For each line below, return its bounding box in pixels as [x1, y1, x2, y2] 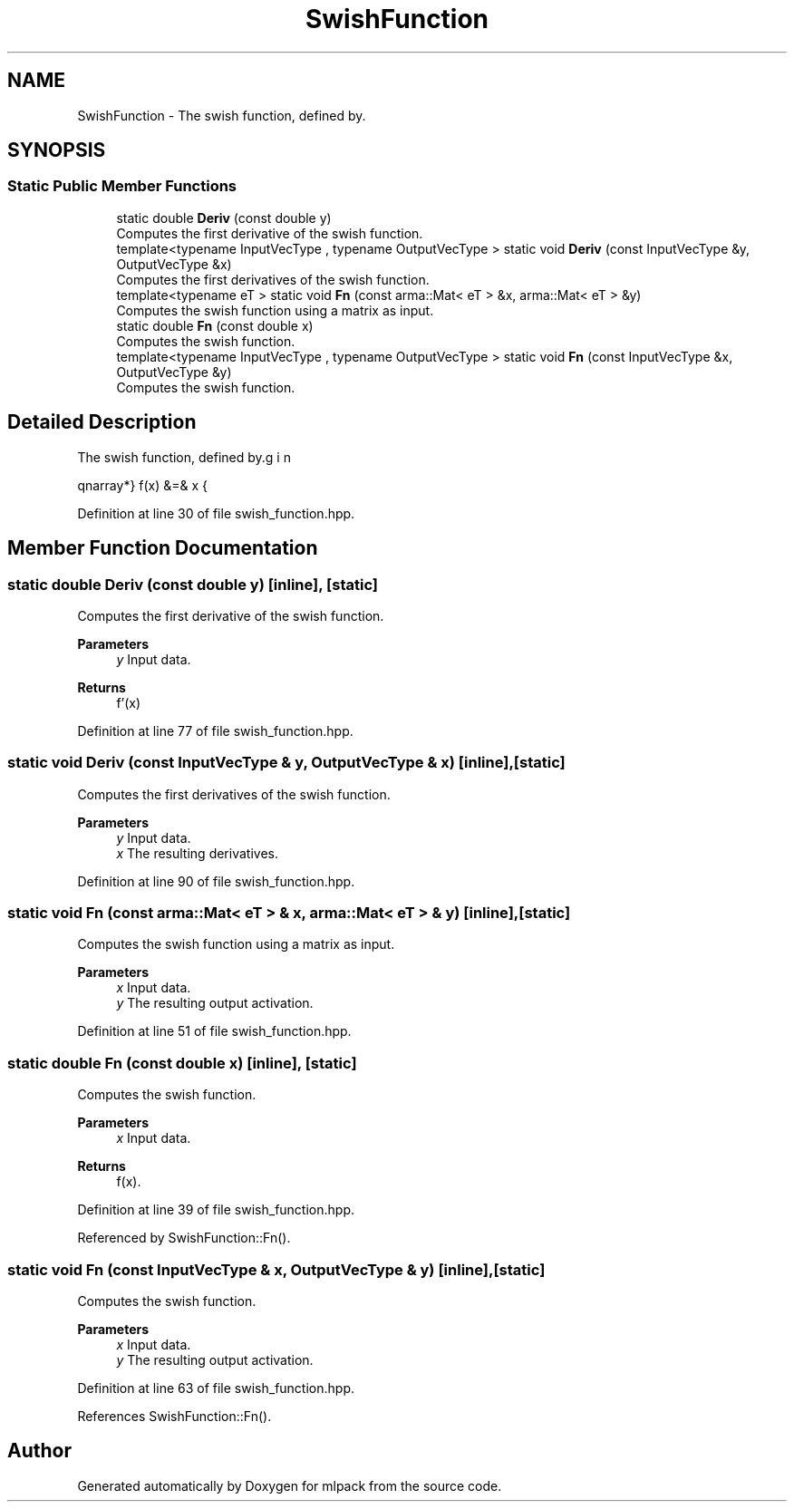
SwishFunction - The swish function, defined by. [77, 107, 366, 123]
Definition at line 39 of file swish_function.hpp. [77, 1202, 354, 1218]
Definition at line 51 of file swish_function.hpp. [77, 1023, 352, 1040]
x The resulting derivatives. [116, 845, 278, 861]
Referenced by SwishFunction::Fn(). [77, 1230, 291, 1246]
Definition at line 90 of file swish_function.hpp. [77, 873, 355, 889]
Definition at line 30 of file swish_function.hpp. [77, 505, 355, 521]
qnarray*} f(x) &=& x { [77, 477, 208, 493]
